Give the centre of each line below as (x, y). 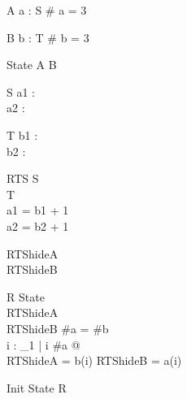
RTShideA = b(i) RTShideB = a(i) (94, 360)
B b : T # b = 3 (48, 37)
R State (26, 296)
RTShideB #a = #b (58, 328)
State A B (32, 65)
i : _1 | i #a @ (43, 344)
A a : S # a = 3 (47, 10)
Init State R (37, 387)
